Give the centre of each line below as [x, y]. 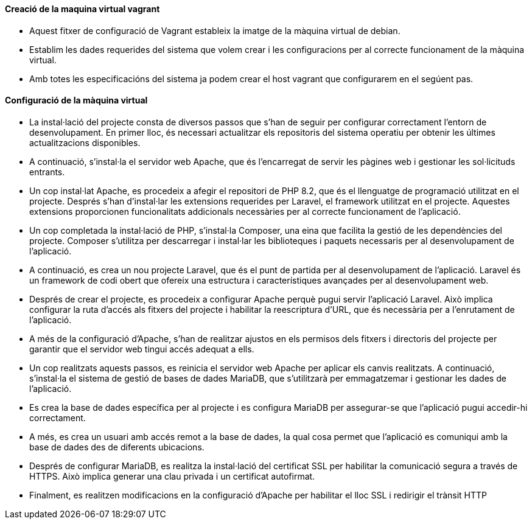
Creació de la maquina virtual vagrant [82, 9]
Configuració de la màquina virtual [76, 100]
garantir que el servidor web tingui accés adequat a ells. [142, 349]
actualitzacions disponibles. [85, 142]
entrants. [47, 172]
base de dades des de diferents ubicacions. [117, 447]
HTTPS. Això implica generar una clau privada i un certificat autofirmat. [172, 476]
